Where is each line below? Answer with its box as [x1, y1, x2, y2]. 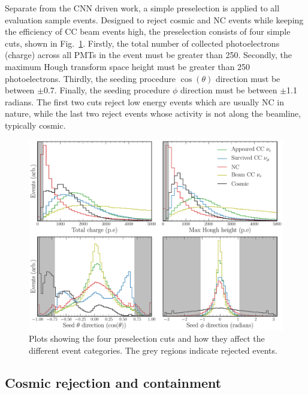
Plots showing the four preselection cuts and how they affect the [29, 332, 265, 345]
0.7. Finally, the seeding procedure [43, 84, 170, 96]
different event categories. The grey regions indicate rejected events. [29, 344, 277, 356]
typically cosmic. [5, 118, 66, 131]
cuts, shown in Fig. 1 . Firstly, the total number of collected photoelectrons [5, 37, 280, 49]
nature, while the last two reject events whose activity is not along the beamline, [5, 107, 301, 120]
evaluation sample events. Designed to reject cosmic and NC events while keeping [5, 13, 304, 26]
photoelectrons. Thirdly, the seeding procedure [5, 72, 176, 84]
